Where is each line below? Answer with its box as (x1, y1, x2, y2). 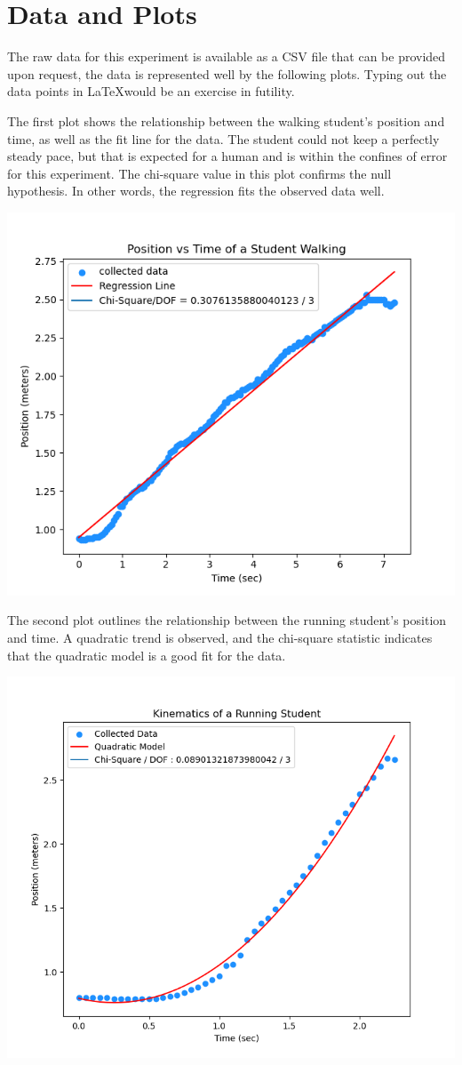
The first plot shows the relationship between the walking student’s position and (7, 111, 445, 130)
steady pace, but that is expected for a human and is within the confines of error (7, 147, 448, 165)
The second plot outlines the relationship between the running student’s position (7, 611, 447, 629)
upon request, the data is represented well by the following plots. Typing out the (7, 64, 447, 83)
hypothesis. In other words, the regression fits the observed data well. (7, 181, 385, 200)
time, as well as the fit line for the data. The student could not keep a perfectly (7, 129, 440, 148)
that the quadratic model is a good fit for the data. (7, 645, 286, 664)
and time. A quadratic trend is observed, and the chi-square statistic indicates (7, 629, 433, 647)
